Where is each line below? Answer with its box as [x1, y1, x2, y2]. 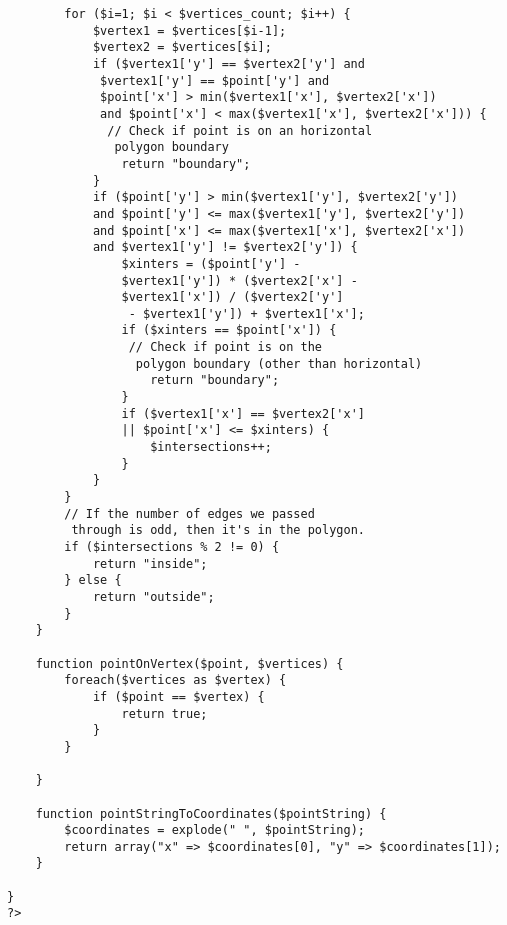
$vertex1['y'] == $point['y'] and [100, 73, 330, 88]
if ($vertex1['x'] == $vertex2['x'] [121, 406, 365, 421]
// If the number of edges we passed [64, 506, 315, 521]
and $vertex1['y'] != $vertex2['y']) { [92, 240, 358, 255]
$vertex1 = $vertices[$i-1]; [92, 23, 287, 38]
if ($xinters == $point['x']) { [121, 323, 337, 338]
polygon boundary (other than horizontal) [135, 356, 423, 371]
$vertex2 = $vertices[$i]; [92, 40, 272, 55]
